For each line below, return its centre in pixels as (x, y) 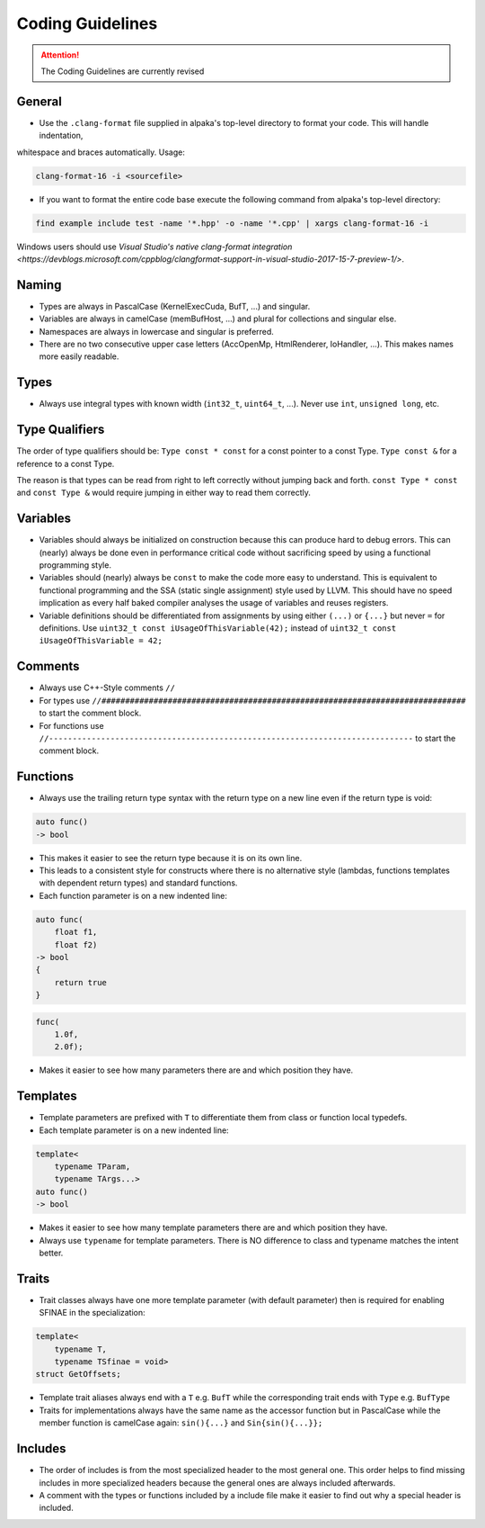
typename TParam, (93, 1167)
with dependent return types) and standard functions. (138, 883)
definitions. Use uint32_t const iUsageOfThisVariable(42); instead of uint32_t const (218, 628)
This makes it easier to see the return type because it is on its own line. (171, 858)
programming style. (75, 565)
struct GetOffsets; (78, 1374)
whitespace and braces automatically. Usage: (101, 152)
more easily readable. (79, 356)
